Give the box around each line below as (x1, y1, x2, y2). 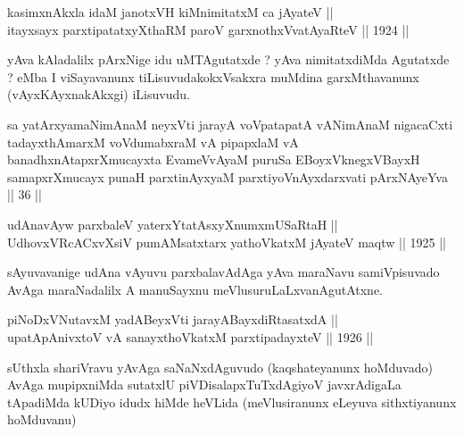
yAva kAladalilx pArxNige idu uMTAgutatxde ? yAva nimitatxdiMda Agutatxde (7, 50, 450, 69)
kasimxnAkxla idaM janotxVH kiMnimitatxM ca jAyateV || (7, 3, 334, 21)
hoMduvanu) (7, 410, 77, 429)
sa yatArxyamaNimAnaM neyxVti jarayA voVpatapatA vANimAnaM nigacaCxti (7, 114, 453, 133)
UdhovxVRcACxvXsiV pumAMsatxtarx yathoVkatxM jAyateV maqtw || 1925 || (7, 232, 446, 251)
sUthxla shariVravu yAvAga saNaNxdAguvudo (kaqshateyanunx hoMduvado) (7, 357, 433, 376)
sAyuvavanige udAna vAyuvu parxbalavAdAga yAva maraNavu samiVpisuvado (7, 263, 440, 281)
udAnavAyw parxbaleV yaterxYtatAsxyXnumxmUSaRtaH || (7, 214, 338, 233)
